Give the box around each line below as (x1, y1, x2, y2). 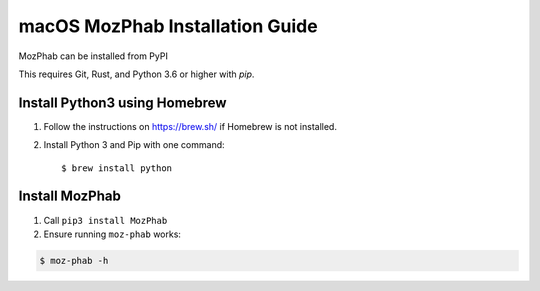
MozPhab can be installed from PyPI (18, 50, 169, 62)
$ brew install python (61, 162, 173, 174)
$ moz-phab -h (39, 255, 109, 266)
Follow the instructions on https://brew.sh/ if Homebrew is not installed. (43, 120, 337, 132)
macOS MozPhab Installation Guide (18, 15, 319, 37)
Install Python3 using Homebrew (18, 94, 227, 111)
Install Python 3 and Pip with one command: (43, 139, 225, 151)
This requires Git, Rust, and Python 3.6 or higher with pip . (18, 68, 255, 80)
